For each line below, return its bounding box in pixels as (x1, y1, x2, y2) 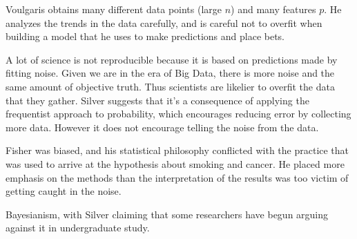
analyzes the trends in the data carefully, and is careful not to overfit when (6, 15, 322, 30)
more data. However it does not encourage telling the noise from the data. (6, 119, 319, 134)
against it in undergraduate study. (6, 220, 150, 235)
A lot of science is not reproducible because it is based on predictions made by (6, 52, 338, 66)
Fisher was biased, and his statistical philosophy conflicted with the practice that (6, 143, 349, 157)
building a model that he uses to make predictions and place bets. (6, 29, 285, 44)
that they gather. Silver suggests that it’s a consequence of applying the (6, 93, 309, 107)
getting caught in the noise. (6, 184, 122, 198)
